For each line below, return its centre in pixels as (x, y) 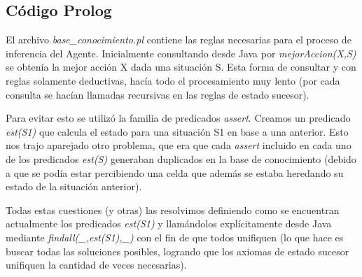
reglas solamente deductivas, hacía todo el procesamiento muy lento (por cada (173, 80)
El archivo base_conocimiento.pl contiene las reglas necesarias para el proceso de (179, 40)
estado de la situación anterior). (74, 186)
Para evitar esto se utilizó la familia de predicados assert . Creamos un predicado (178, 118)
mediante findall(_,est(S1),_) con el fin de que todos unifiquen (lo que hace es (175, 237)
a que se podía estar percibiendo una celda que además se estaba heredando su (175, 172)
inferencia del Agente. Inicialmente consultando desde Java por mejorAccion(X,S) (181, 53)
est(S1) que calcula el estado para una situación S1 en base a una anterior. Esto (177, 131)
